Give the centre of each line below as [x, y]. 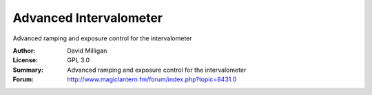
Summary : [28, 70]
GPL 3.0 [79, 60]
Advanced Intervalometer [88, 18]
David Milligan [87, 51]
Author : [24, 51]
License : [25, 60]
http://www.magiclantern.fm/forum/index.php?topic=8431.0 [152, 79]
